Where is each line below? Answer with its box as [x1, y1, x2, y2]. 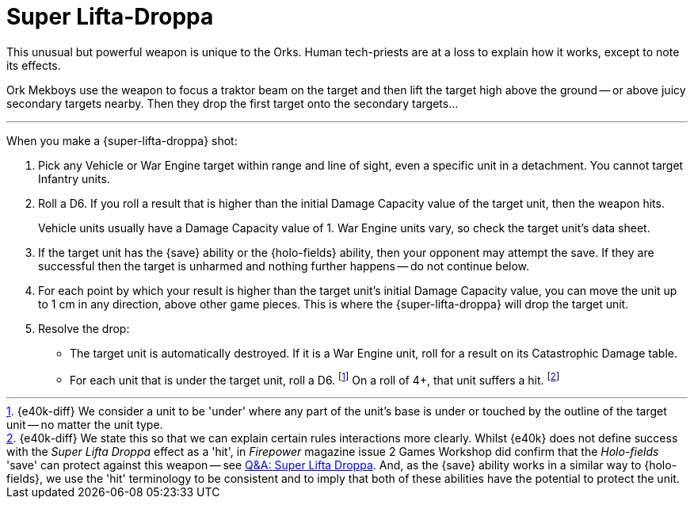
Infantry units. [38, 171, 110, 186]
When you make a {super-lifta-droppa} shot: [6, 133, 238, 147]
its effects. [6, 58, 61, 72]
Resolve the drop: [38, 321, 130, 335]
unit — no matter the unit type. [6, 418, 163, 432]
